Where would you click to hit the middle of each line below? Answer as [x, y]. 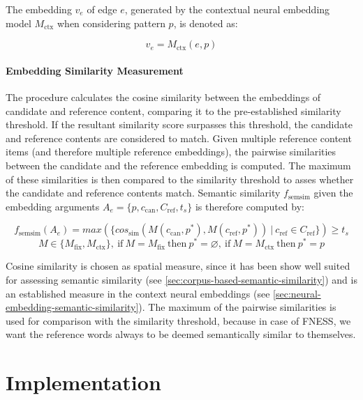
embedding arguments [53, 206]
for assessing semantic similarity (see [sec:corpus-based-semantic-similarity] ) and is [181, 279]
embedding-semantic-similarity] [72, 307]
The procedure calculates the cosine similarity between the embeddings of [163, 97]
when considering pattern [111, 23]
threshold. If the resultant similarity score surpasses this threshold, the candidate [179, 124]
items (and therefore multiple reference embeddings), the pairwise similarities [171, 152]
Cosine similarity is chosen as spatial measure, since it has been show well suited [178, 266]
